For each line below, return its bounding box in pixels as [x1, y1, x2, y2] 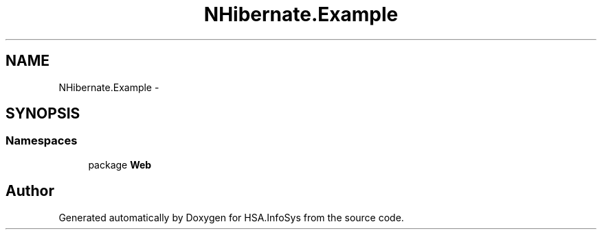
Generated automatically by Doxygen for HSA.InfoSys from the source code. [58, 211, 404, 223]
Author [5, 182, 54, 200]
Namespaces [5, 134, 78, 148]
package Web [88, 158, 152, 171]
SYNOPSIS [5, 105, 80, 123]
